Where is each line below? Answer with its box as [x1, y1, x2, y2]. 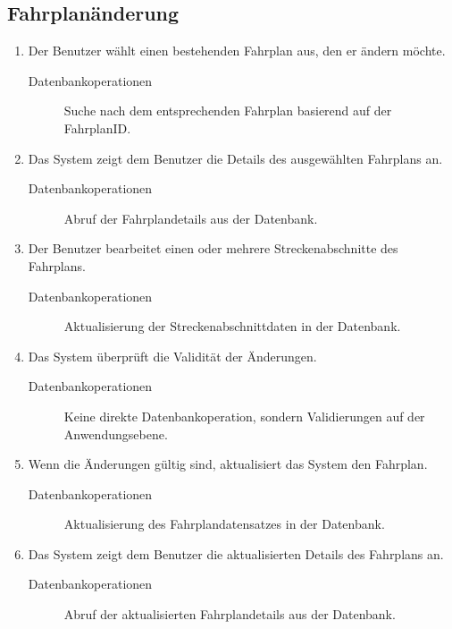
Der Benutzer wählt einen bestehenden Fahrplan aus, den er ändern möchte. [28, 41, 446, 60]
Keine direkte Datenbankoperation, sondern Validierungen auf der [63, 406, 425, 425]
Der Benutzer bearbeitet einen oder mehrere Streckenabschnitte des [28, 239, 398, 258]
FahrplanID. [63, 118, 131, 137]
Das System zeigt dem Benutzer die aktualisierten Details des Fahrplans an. [28, 544, 444, 563]
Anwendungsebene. [63, 424, 168, 443]
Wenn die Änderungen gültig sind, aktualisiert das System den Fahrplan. [28, 455, 428, 473]
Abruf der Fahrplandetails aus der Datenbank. [63, 208, 318, 227]
